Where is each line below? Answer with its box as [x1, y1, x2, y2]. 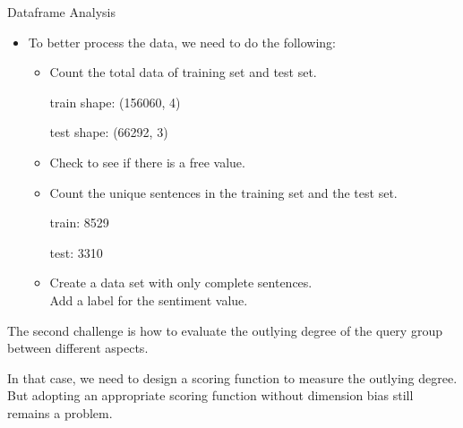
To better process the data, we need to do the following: [28, 32, 337, 51]
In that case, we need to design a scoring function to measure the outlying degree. [7, 368, 458, 387]
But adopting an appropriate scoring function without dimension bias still [7, 386, 414, 405]
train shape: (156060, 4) [49, 92, 181, 111]
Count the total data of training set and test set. [49, 63, 317, 81]
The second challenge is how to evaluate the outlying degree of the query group [7, 321, 442, 339]
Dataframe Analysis [7, 3, 116, 21]
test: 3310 [49, 243, 103, 261]
